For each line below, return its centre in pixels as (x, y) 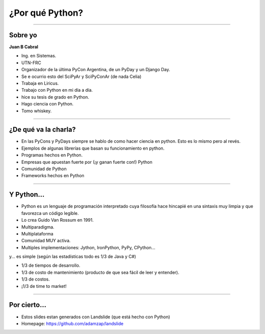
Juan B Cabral (24, 47)
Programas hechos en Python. (52, 155)
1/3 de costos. (36, 279)
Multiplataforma (37, 233)
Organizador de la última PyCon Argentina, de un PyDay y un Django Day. (96, 70)
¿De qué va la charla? (42, 130)
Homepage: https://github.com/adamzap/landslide (72, 323)
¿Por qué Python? (46, 13)
